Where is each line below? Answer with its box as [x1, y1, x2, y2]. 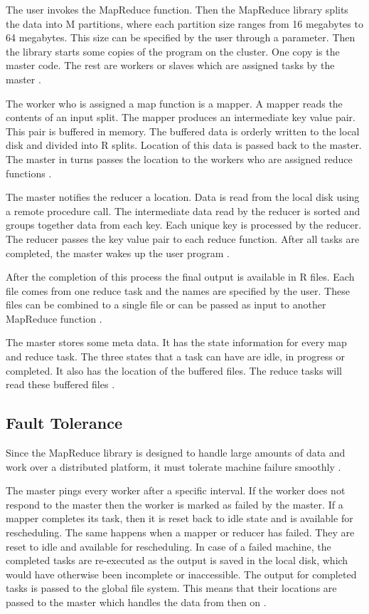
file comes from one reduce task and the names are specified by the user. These [6, 283, 350, 298]
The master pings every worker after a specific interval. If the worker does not [6, 483, 346, 498]
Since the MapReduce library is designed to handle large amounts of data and [6, 445, 346, 460]
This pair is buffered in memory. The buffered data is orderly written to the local [6, 123, 360, 138]
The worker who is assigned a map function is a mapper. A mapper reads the [6, 95, 343, 110]
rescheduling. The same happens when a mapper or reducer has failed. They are [6, 525, 355, 540]
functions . [6, 165, 52, 180]
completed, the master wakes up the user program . [6, 245, 230, 260]
